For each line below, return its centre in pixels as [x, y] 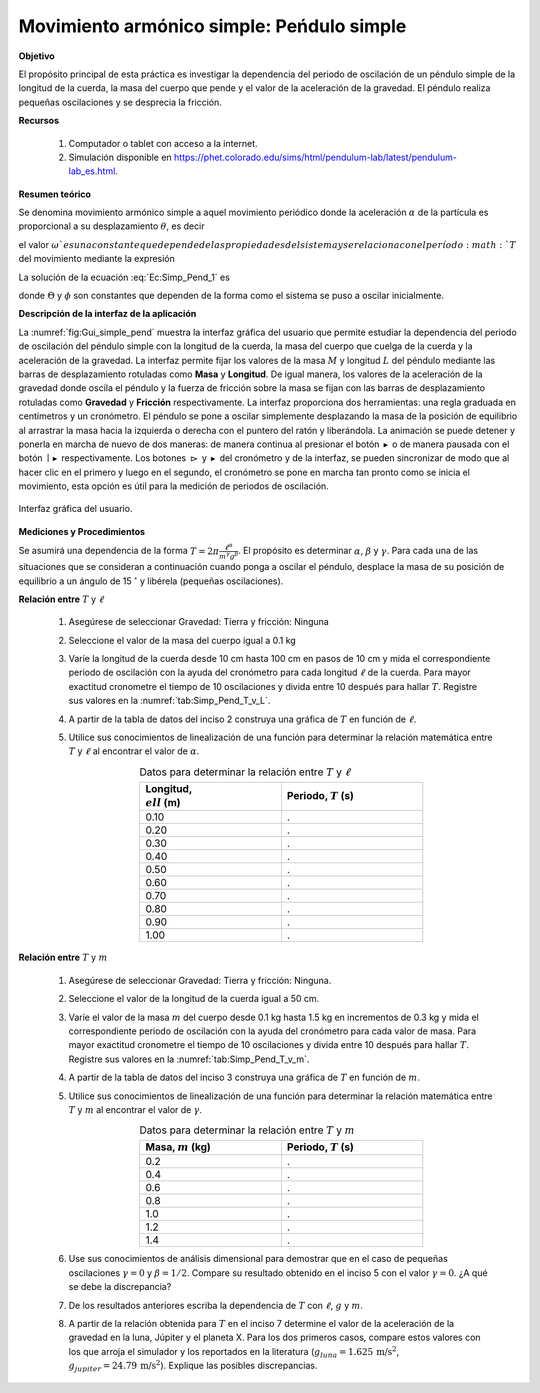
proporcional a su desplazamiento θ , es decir [111, 226]
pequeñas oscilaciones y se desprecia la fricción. [120, 102]
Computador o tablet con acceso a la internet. [163, 143]
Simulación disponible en [120, 157]
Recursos [39, 121]
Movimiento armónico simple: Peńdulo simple [212, 26]
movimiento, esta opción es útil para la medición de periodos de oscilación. [173, 486]
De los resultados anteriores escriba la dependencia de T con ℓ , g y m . [216, 1305]
